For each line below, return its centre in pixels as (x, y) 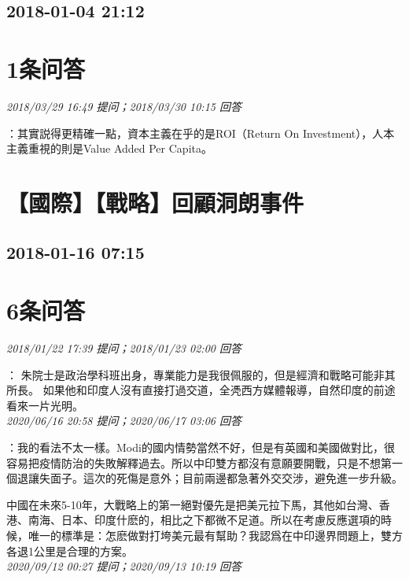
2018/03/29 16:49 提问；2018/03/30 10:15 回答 (124, 106)
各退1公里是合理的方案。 (70, 550)
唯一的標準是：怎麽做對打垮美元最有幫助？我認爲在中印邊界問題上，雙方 (215, 535)
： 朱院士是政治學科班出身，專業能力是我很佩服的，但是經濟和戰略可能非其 (201, 374)
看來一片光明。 (45, 405)
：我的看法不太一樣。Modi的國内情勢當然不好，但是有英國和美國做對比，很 (201, 447)
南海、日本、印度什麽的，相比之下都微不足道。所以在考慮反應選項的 (204, 520)
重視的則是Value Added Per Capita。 (120, 148)
